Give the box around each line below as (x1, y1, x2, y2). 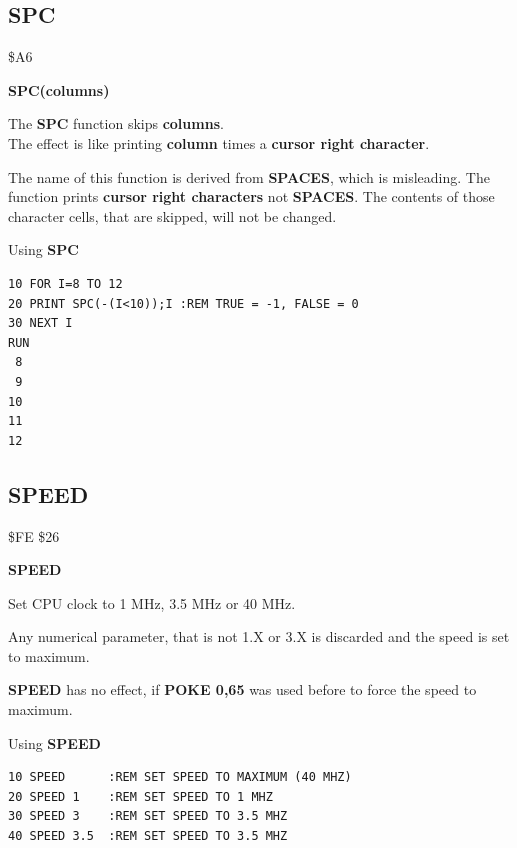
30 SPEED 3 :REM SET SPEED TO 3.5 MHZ (8, 809, 288, 824)
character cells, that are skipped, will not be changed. (8, 205, 337, 226)
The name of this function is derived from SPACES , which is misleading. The (8, 166, 490, 187)
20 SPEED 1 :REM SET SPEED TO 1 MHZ (8, 789, 273, 804)
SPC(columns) (8, 79, 110, 100)
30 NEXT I (8, 316, 73, 331)
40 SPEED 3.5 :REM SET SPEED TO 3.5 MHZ (8, 829, 288, 844)
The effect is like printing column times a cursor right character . (8, 132, 430, 153)
